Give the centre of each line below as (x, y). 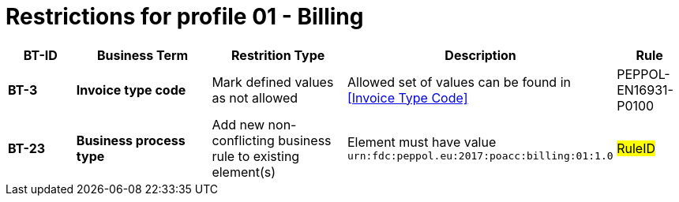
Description (480, 55)
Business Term (143, 55)
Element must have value (422, 142)
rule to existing (256, 156)
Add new (238, 124)
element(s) (244, 172)
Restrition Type (278, 55)
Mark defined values (273, 82)
